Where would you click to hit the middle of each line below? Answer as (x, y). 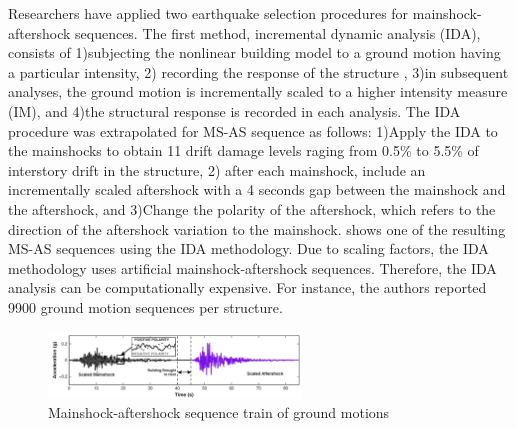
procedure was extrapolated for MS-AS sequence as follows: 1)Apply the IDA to (253, 130)
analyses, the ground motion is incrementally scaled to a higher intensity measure (258, 91)
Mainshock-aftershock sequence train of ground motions (219, 412)
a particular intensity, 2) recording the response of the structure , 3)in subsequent (258, 71)
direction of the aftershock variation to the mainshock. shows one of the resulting (257, 228)
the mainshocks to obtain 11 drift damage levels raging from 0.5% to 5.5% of (243, 150)
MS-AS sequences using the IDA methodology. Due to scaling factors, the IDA (248, 248)
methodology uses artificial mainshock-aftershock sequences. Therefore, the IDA (252, 267)
